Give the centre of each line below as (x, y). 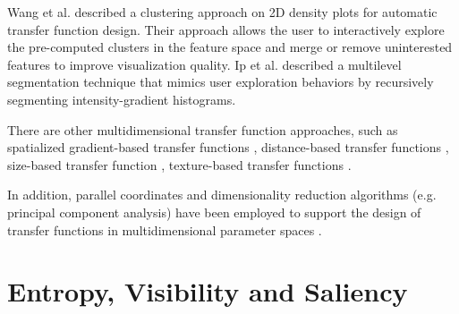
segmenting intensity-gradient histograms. (122, 99)
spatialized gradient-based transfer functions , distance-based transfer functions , (228, 147)
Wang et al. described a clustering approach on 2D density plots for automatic (222, 12)
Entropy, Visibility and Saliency (208, 291)
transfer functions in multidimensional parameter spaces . (165, 229)
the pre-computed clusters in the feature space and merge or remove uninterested (230, 47)
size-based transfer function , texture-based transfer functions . (179, 164)
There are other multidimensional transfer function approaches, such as (203, 129)
